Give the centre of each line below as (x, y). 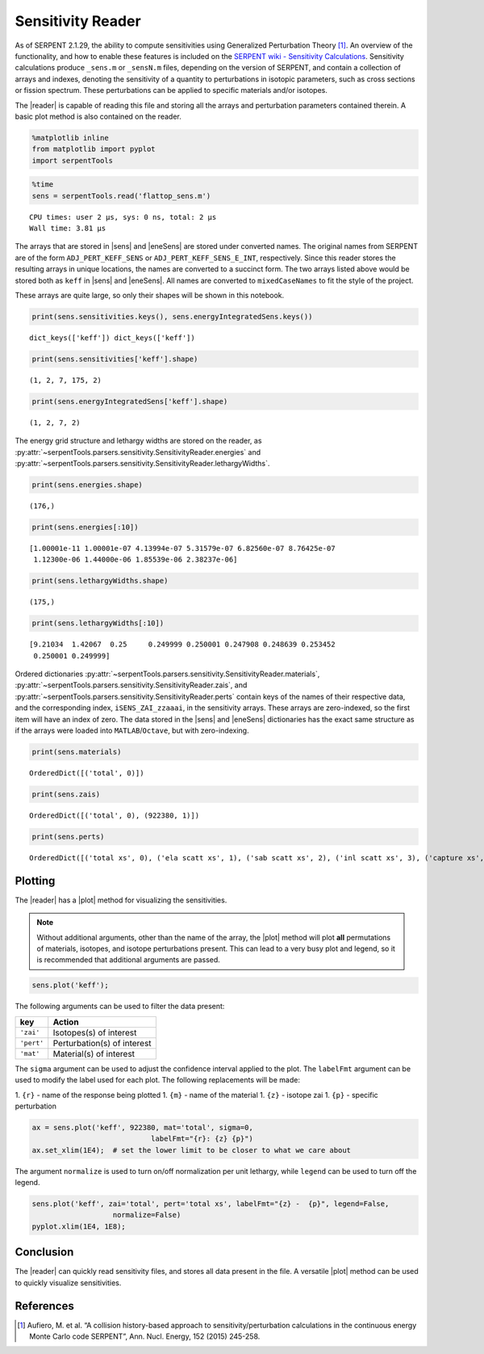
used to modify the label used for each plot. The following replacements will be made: (157, 1080)
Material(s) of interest (94, 1053)
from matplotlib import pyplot (94, 149)
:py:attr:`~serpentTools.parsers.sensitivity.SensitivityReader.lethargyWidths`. (142, 464)
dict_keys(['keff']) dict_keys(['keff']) (112, 338)
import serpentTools (72, 160)
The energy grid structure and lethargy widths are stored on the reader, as (138, 441)
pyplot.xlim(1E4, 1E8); (79, 1226)
